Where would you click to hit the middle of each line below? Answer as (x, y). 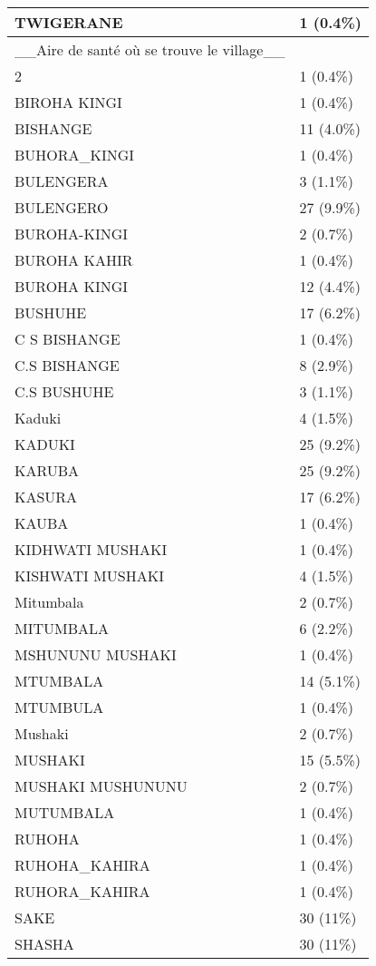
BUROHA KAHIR (74, 260)
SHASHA (44, 944)
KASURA (46, 497)
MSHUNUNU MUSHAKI (96, 654)
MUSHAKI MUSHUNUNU (101, 786)
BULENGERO (62, 207)
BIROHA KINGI (68, 102)
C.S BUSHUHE (64, 391)
